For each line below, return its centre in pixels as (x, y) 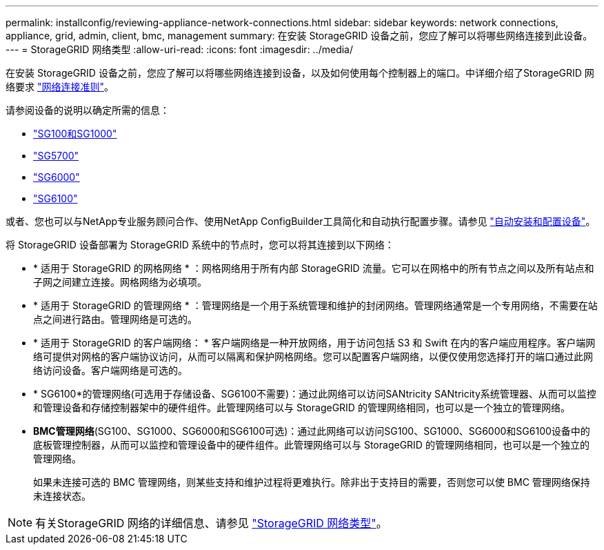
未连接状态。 (62, 496)
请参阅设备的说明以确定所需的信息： (88, 110)
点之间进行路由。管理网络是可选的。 (115, 319)
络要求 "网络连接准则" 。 (60, 87)
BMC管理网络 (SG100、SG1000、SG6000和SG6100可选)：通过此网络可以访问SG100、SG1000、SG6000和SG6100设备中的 (312, 431)
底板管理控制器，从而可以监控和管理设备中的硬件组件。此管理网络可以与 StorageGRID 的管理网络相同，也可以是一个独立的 (311, 445)
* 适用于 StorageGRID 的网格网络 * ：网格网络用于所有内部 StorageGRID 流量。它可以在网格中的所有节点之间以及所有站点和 (314, 268)
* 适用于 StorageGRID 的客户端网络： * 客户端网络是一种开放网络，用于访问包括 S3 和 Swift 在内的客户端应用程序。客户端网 (314, 343)
